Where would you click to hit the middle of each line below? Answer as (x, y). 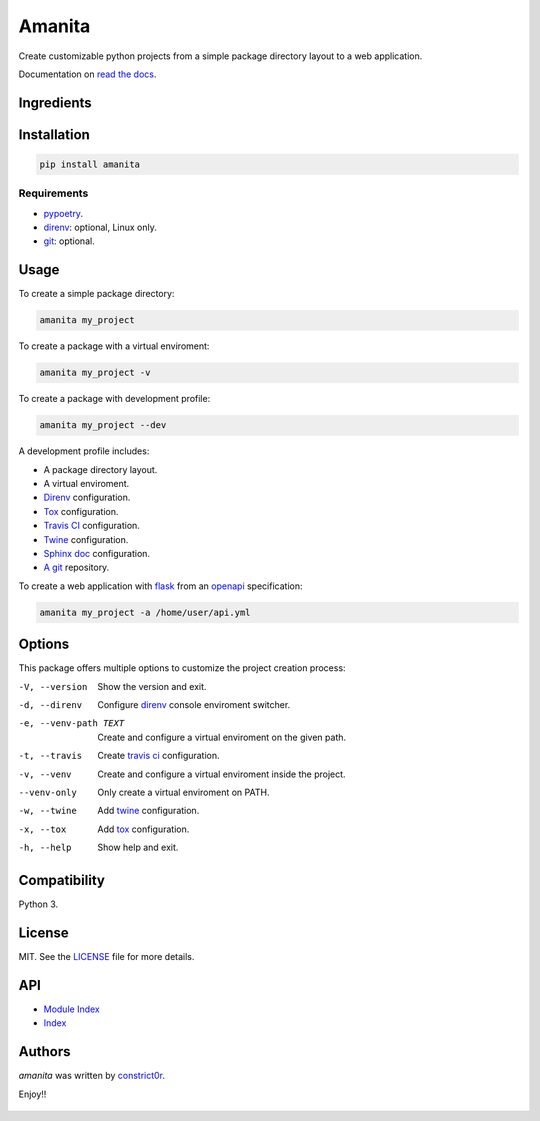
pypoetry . (63, 213)
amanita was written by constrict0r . (91, 1076)
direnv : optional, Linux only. (100, 227)
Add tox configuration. (143, 829)
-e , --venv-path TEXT (71, 723)
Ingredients (55, 102)
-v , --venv (45, 774)
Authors (44, 1051)
